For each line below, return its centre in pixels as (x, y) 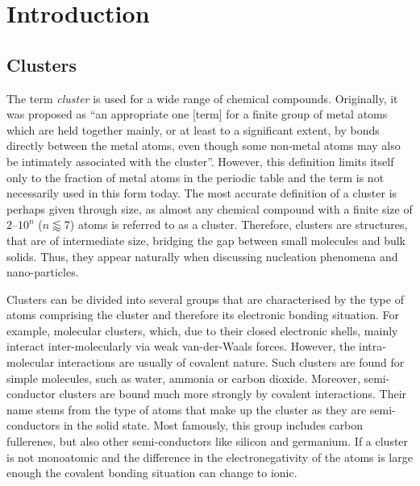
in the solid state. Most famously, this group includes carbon (213, 425)
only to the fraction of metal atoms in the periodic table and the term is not (195, 177)
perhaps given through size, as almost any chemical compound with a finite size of (210, 208)
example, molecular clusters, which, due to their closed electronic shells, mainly (202, 330)
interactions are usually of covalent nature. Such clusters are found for (231, 362)
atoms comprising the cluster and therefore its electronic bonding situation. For (203, 315)
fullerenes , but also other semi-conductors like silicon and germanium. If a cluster (208, 441)
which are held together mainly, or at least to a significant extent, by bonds (193, 129)
